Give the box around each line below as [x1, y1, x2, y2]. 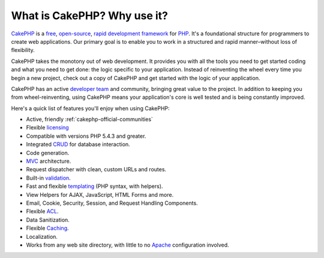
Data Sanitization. [26, 216, 70, 223]
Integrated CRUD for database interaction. [26, 141, 130, 148]
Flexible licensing [26, 124, 69, 131]
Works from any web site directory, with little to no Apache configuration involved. [26, 241, 229, 248]
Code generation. [26, 149, 70, 156]
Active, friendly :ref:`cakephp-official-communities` [26, 116, 153, 123]
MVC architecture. [26, 157, 71, 165]
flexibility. [11, 47, 35, 54]
